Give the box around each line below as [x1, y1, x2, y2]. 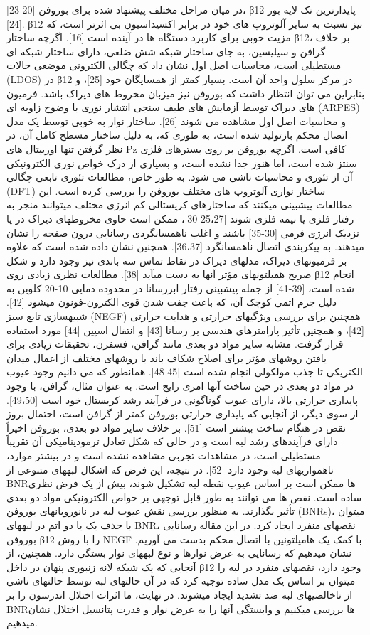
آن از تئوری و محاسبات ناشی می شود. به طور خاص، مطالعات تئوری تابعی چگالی [6, 169, 353, 184]
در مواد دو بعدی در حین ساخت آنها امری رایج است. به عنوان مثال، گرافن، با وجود [6, 378, 354, 393]
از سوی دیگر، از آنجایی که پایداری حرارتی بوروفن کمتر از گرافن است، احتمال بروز [6, 406, 359, 421]
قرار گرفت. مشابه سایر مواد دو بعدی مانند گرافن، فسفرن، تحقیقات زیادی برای [6, 336, 344, 351]
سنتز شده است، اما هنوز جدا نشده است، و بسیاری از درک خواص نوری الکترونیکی [6, 155, 357, 170]
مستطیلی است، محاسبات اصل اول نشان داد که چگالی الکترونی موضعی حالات [6, 58, 342, 73]
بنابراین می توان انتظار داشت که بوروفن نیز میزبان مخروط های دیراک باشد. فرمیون [6, 85, 365, 100]
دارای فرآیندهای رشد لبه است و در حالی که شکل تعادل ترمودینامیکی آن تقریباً [6, 434, 338, 449]
